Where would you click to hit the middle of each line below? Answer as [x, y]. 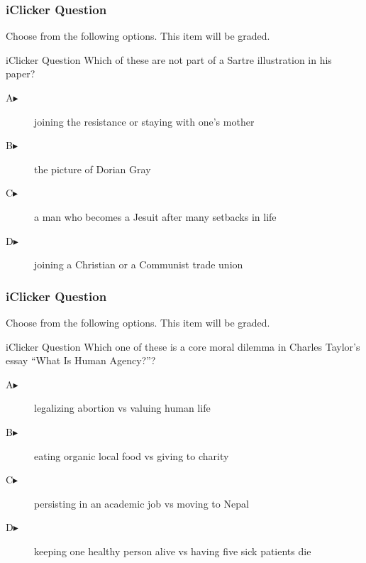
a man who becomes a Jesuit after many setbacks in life [155, 216]
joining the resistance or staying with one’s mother [144, 121]
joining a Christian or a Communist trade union [139, 264]
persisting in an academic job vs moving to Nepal [142, 503]
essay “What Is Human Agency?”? [81, 360]
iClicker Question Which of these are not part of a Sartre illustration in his [169, 59]
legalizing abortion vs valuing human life [122, 408]
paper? [21, 73]
